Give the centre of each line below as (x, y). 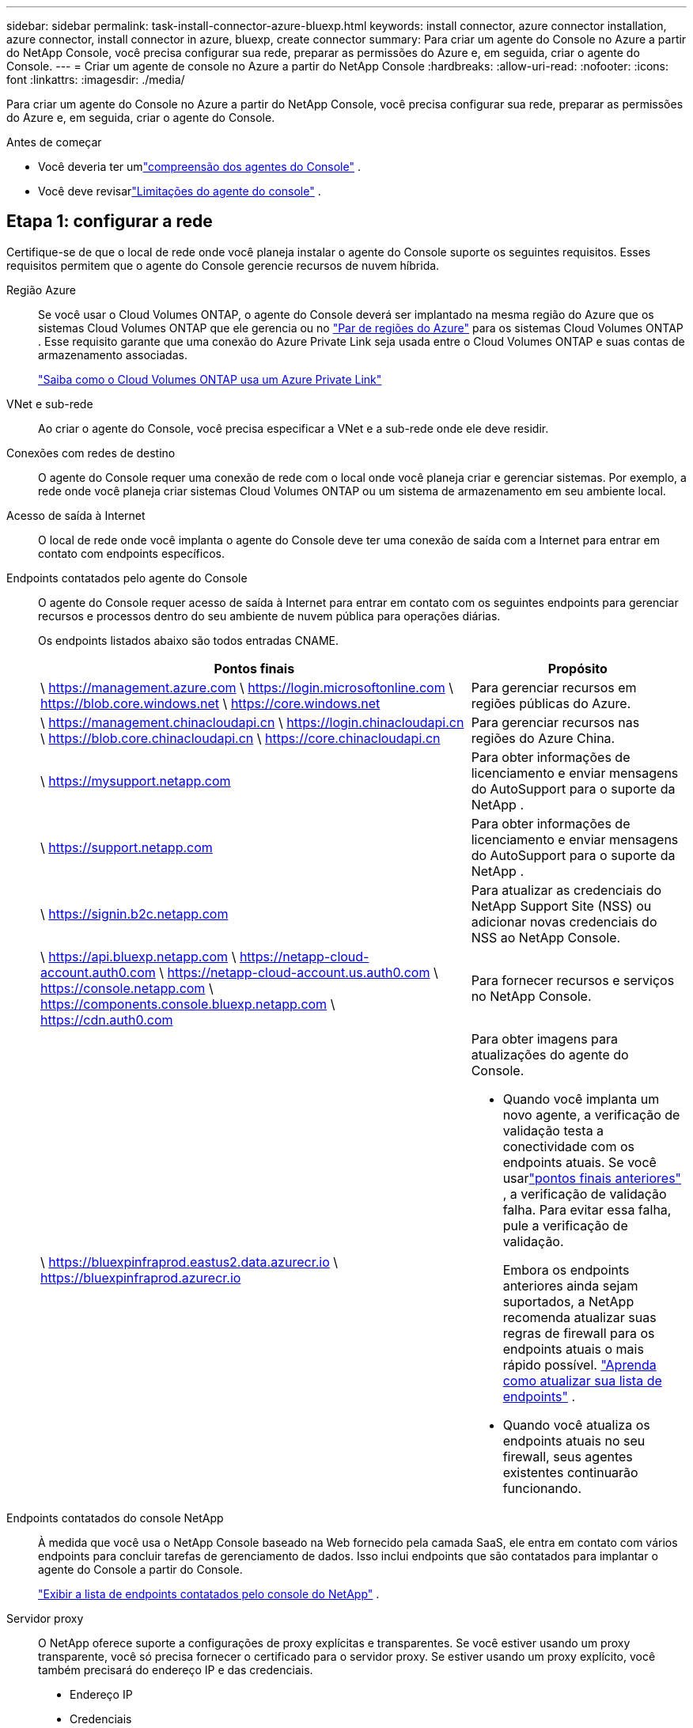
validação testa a (553, 1130)
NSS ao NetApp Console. (546, 937)
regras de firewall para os (579, 1333)
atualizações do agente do (550, 1054)
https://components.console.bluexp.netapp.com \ (188, 1004)
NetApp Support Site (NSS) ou (561, 906)
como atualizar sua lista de (582, 1380)
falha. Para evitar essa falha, (587, 1209)
